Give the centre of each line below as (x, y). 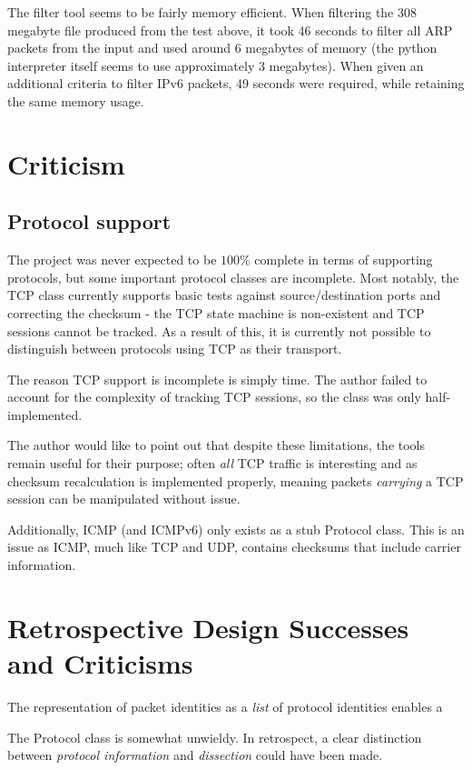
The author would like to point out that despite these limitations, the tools (216, 445)
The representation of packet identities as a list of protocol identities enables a (225, 706)
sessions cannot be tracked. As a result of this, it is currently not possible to (219, 330)
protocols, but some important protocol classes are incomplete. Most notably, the (233, 277)
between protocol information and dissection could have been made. (195, 755)
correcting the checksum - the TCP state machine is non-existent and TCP (216, 312)
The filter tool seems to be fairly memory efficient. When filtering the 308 (212, 12)
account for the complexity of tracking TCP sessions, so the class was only (214, 397)
